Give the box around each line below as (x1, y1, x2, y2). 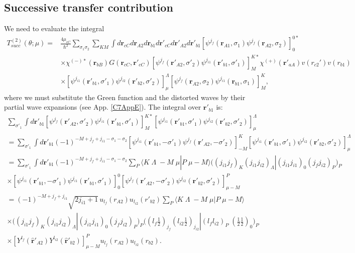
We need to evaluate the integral (4, 23, 104, 34)
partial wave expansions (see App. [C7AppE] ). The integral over (4, 102, 201, 112)
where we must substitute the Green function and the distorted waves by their (4, 92, 246, 102)
